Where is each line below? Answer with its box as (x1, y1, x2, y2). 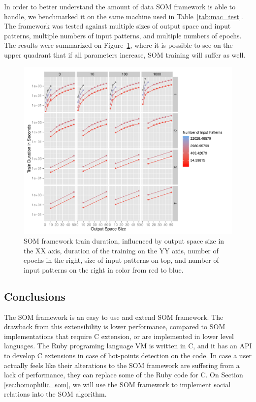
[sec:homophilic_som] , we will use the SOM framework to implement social (4, 379, 231, 389)
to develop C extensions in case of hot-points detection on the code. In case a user (4, 350, 252, 361)
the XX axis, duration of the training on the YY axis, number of (24, 245, 219, 255)
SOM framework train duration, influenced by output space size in (24, 236, 224, 246)
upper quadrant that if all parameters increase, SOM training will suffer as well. (4, 49, 246, 60)
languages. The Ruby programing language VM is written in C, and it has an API (4, 340, 252, 351)
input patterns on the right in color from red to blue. (24, 264, 184, 275)
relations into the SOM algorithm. (4, 389, 107, 399)
